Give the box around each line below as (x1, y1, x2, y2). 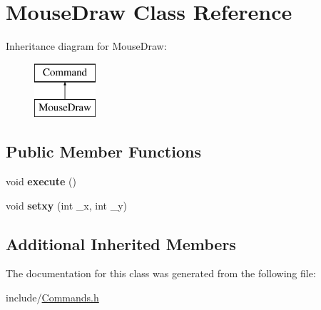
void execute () (6, 174, 76, 189)
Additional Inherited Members (6, 232, 236, 254)
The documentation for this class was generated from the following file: (6, 266, 316, 281)
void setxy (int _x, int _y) (6, 197, 128, 212)
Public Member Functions (6, 140, 201, 162)
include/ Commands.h (6, 290, 99, 305)
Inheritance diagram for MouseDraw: (6, 38, 167, 53)
